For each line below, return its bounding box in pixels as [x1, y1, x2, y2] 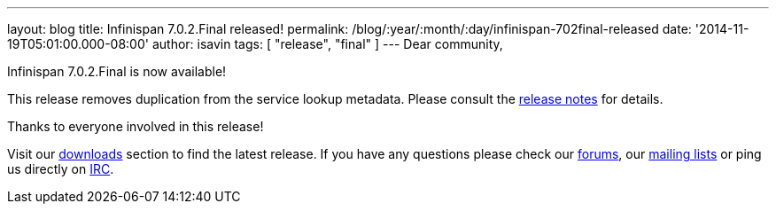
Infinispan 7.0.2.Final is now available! [7, 64, 227, 79]
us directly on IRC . [7, 161, 114, 176]
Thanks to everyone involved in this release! [7, 119, 264, 134]
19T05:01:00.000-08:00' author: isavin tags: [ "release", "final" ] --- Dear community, [7, 36, 503, 51]
